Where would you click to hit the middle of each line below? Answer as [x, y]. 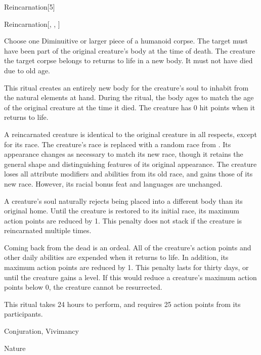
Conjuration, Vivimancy [41, 331]
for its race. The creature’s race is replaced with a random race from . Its [118, 144]
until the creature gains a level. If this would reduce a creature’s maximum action [130, 277]
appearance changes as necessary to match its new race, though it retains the [124, 154]
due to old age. [27, 70]
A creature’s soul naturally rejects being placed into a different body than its [123, 201]
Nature [15, 348]
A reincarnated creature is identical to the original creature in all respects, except [130, 134]
